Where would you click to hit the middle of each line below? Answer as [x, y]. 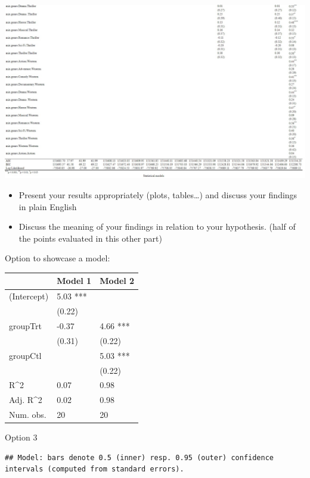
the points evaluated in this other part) [90, 238]
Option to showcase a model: [58, 258]
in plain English [48, 206]
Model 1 [74, 281]
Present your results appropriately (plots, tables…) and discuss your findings [158, 194]
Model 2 [117, 281]
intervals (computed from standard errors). [94, 469]
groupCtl [25, 355]
